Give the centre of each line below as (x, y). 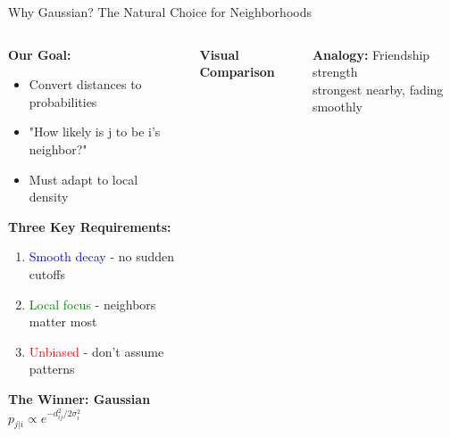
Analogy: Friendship (371, 54)
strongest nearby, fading (378, 89)
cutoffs (47, 273)
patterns (52, 369)
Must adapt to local (83, 179)
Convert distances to (85, 84)
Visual (219, 54)
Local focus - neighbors (92, 304)
